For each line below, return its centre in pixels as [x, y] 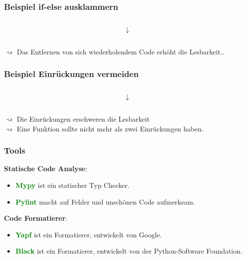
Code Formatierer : [36, 218]
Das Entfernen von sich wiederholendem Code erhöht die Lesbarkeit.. [121, 52]
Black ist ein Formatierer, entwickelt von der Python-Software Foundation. [129, 251]
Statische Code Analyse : [46, 168]
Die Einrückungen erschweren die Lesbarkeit [83, 119]
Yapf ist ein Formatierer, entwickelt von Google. [89, 234]
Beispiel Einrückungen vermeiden [71, 73]
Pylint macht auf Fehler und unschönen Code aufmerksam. [105, 201]
